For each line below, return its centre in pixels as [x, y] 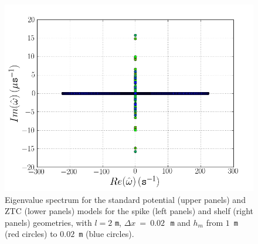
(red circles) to [31, 234]
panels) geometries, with [48, 222]
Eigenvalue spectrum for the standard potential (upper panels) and [125, 199]
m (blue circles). [106, 234]
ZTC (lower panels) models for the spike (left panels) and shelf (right [129, 211]
